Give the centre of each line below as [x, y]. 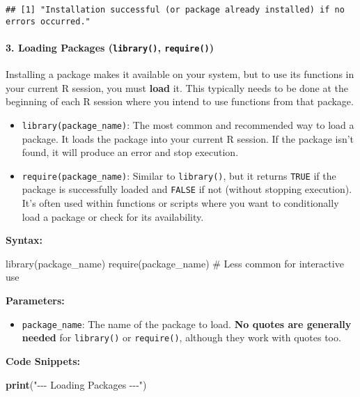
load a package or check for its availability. [113, 216]
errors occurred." [48, 21]
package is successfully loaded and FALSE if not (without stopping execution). [187, 189]
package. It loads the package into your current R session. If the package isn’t [188, 138]
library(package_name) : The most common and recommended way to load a [188, 124]
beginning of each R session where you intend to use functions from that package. [180, 101]
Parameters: [35, 301]
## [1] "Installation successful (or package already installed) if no [175, 10]
